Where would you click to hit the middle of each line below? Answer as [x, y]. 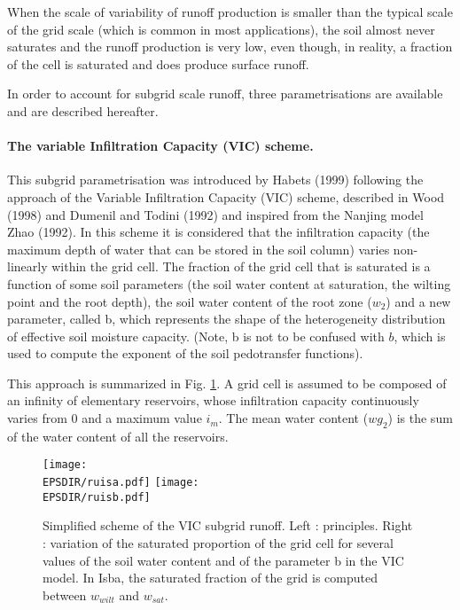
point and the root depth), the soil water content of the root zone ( [190, 301]
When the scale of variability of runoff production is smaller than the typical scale [230, 12]
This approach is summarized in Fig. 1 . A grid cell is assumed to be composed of [227, 383]
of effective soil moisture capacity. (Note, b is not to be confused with [196, 336]
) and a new [418, 301]
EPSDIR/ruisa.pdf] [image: [121, 483]
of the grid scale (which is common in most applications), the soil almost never [221, 29]
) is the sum [420, 418]
